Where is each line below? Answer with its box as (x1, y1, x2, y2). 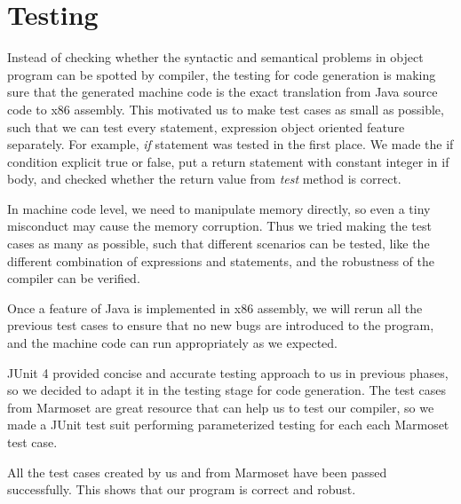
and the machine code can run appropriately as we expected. (7, 334, 338, 352)
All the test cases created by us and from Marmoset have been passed (7, 462, 387, 481)
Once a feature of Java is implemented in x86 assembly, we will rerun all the (7, 298, 423, 317)
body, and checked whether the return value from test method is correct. (7, 169, 401, 188)
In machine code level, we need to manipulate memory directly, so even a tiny (7, 199, 431, 217)
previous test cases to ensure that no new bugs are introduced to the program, (7, 316, 434, 335)
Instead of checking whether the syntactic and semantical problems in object (7, 48, 424, 67)
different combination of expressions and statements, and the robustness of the (7, 251, 434, 270)
